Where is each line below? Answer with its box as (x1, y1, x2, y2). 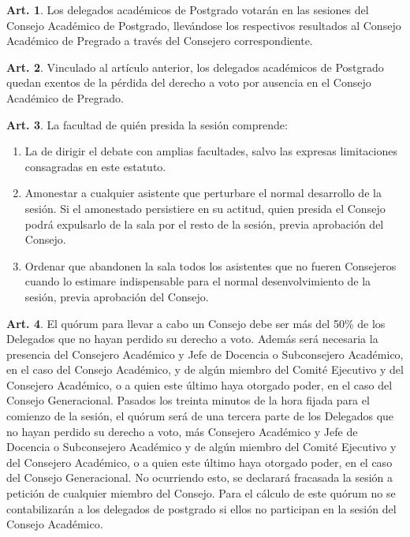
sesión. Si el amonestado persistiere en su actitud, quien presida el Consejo (24, 200, 386, 216)
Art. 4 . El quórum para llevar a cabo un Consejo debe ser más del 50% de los (6, 315, 386, 331)
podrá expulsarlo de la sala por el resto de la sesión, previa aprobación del (24, 215, 384, 232)
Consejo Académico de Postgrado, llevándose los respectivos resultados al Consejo (6, 17, 401, 33)
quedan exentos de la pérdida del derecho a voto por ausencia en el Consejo (6, 74, 371, 91)
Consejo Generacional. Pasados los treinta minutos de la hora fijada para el (6, 392, 370, 408)
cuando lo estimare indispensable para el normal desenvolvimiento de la (24, 273, 371, 289)
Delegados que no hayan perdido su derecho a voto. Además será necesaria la (6, 330, 378, 347)
